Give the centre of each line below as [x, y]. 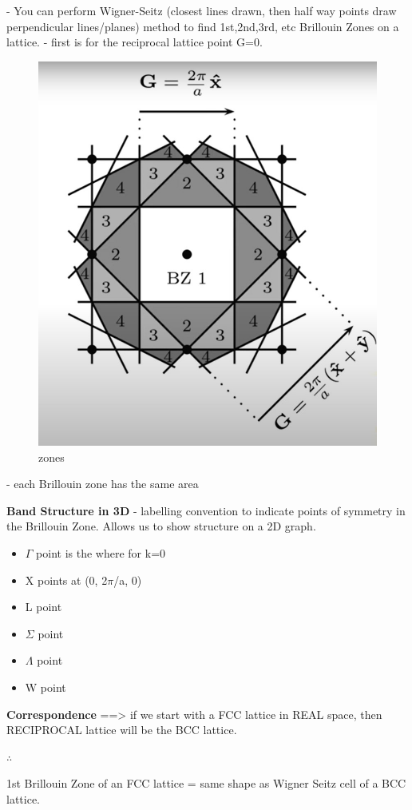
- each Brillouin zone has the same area [103, 484]
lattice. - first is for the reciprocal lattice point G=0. [135, 42]
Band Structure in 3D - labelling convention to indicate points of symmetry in [206, 510]
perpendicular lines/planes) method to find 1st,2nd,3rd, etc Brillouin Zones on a [203, 26]
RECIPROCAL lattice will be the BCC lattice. [122, 730]
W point [46, 687]
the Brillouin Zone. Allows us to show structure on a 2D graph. [161, 526]
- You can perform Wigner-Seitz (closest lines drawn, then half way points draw [202, 10]
